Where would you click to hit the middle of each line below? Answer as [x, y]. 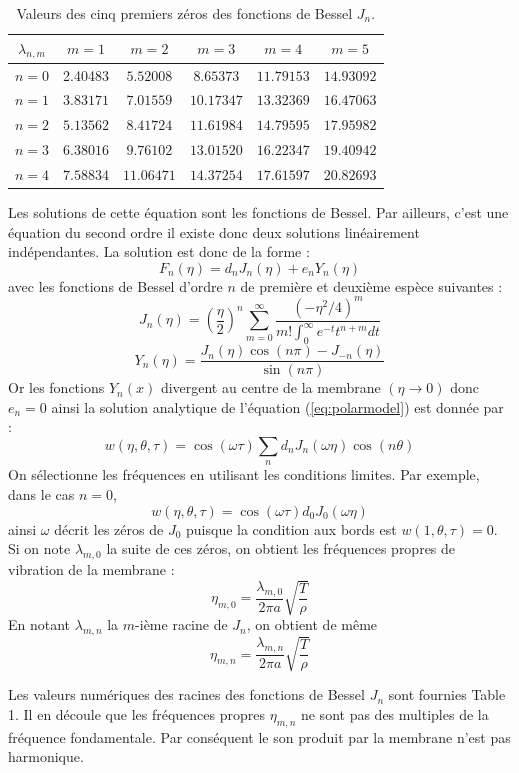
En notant [39, 624]
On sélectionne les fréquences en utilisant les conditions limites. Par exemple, [244, 474]
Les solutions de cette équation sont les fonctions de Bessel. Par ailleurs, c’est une [258, 212]
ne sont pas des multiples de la [394, 714]
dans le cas [41, 493]
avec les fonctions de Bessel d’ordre [115, 285]
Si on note [39, 548]
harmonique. [46, 756]
